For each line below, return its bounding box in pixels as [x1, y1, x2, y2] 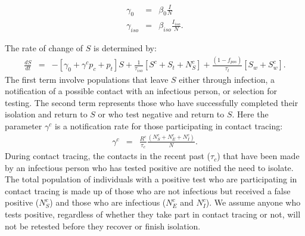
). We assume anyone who [206, 196, 301, 209]
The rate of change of [5, 42, 83, 54]
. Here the [232, 108, 269, 120]
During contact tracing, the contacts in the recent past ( [5, 150, 211, 162]
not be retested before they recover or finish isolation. [5, 219, 201, 232]
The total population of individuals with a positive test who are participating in [5, 173, 297, 185]
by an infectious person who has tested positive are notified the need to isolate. [5, 161, 294, 173]
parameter [5, 119, 42, 132]
